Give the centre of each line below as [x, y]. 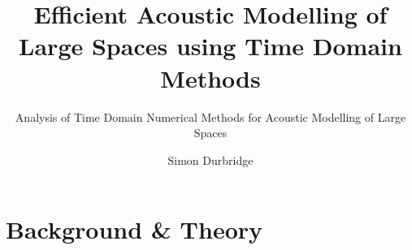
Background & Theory [134, 229]
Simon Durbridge [210, 159]
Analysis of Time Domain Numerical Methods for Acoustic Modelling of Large [210, 116]
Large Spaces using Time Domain [210, 46]
